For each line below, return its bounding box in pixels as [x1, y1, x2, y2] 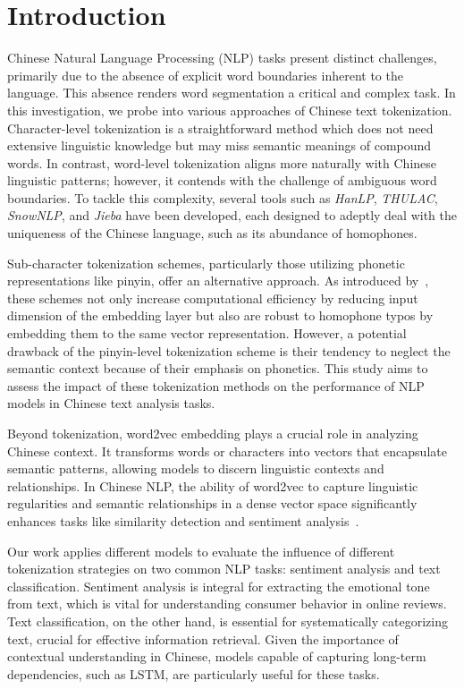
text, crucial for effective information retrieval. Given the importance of [7, 629, 399, 648]
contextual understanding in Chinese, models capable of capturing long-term [7, 647, 426, 666]
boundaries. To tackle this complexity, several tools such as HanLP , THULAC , [7, 188, 438, 207]
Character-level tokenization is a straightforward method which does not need [7, 118, 434, 137]
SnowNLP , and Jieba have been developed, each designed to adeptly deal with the [7, 206, 457, 225]
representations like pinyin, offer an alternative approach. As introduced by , [7, 271, 429, 290]
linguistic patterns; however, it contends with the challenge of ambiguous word [7, 171, 437, 190]
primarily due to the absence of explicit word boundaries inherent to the [7, 65, 403, 84]
